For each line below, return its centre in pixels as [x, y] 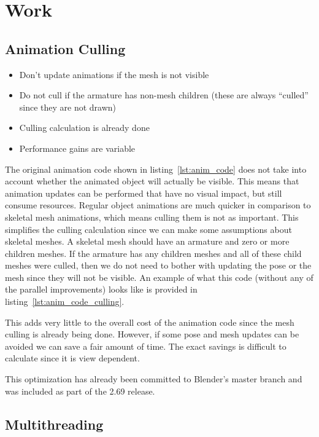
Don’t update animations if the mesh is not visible [114, 74]
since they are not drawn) [68, 107]
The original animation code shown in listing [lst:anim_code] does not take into [156, 169]
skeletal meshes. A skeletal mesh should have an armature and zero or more [147, 241]
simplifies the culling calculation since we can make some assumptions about [148, 229]
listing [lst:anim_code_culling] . [65, 301]
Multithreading [54, 424]
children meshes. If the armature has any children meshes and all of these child [153, 253]
